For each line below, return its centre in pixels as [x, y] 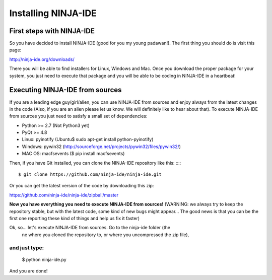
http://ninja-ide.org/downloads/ [42, 59]
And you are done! [28, 271]
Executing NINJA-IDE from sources [65, 90]
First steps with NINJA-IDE [52, 31]
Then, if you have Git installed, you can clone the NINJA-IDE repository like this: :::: [95, 163]
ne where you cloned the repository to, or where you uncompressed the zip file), [106, 235]
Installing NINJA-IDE [53, 13]
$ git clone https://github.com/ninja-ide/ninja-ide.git [90, 174]
